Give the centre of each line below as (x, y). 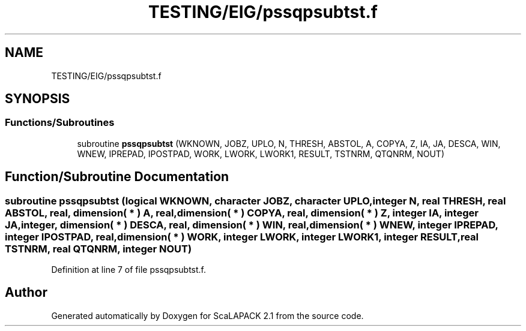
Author (26, 293)
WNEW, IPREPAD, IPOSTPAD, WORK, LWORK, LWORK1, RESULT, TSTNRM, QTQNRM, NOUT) (261, 154)
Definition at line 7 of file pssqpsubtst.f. (129, 270)
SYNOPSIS (38, 99)
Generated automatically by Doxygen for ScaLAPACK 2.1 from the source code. (207, 315)
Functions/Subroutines (60, 123)
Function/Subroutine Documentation (117, 177)
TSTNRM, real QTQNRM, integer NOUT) (98, 249)
